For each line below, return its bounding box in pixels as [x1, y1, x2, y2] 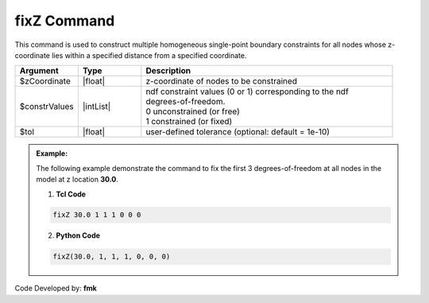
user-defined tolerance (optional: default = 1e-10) [145, 126, 330, 138]
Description [145, 65, 191, 76]
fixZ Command [14, 12, 115, 29]
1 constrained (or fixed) [145, 116, 233, 127]
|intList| [82, 101, 111, 112]
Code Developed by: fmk [14, 283, 97, 293]
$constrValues [19, 101, 75, 112]
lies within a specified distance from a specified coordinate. [52, 50, 247, 60]
